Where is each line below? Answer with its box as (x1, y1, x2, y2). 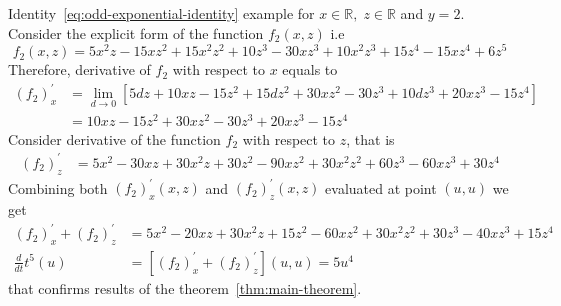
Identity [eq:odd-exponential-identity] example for (8, 3, 315, 23)
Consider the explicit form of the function (8, 22, 264, 43)
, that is (346, 128, 395, 149)
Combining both (8, 177, 108, 198)
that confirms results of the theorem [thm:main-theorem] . (8, 277, 362, 298)
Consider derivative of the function (8, 128, 221, 149)
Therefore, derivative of (8, 59, 151, 80)
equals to (282, 59, 338, 80)
